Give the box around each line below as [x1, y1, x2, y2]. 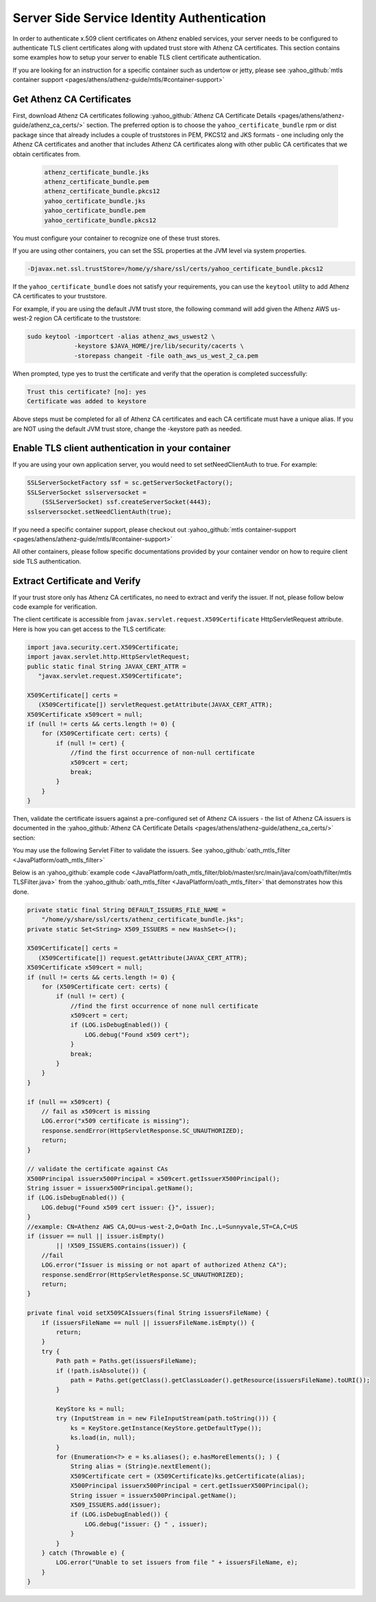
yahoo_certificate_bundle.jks [44, 197, 146, 205]
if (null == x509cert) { [27, 1098, 111, 1105]
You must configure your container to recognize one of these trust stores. [12, 234, 221, 242]
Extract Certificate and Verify [12, 575, 141, 586]
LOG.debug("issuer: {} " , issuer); [84, 1520, 208, 1528]
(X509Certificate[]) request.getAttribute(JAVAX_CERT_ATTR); [38, 954, 248, 961]
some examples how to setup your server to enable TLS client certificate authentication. [12, 53, 262, 62]
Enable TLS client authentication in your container [12, 442, 231, 454]
